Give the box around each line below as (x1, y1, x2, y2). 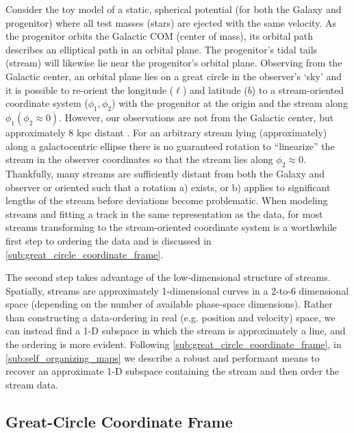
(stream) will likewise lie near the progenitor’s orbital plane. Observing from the (5, 55, 342, 70)
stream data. (5, 377, 59, 391)
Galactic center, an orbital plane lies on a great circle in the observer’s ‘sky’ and (5, 69, 342, 83)
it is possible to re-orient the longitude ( (5, 82, 174, 97)
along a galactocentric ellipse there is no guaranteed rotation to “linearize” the (5, 138, 335, 153)
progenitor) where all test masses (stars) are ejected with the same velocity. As (5, 15, 336, 29)
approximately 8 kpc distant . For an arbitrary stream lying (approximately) (5, 125, 327, 139)
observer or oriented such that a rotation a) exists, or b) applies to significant (5, 180, 331, 194)
